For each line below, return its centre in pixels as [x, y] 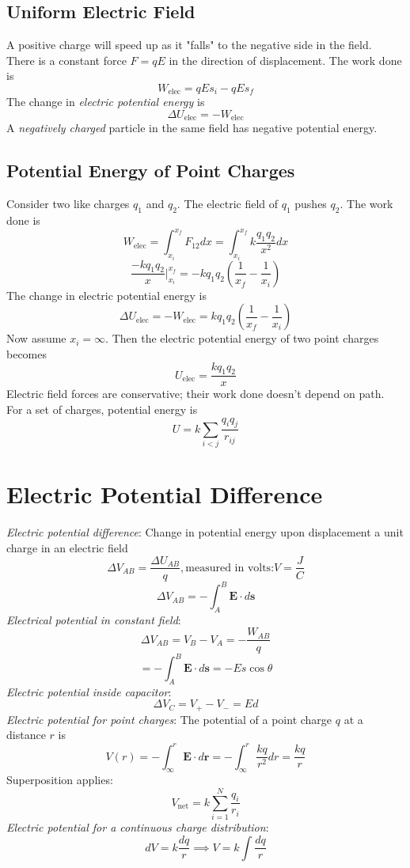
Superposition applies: [60, 780]
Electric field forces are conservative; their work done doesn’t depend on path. [196, 394]
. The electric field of [228, 204]
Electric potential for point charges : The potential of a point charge [169, 719]
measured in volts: [230, 568]
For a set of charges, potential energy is [102, 409]
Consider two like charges [68, 204]
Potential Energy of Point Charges [151, 171]
